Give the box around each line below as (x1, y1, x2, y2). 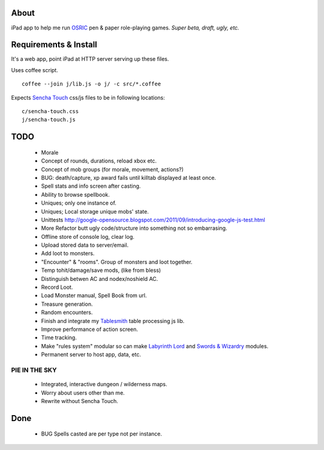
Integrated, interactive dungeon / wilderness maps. (41, 381, 167, 388)
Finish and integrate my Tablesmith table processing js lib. (41, 317, 185, 324)
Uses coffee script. (11, 66, 58, 73)
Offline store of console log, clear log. (41, 233, 134, 240)
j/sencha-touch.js (22, 116, 76, 123)
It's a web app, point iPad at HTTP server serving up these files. (11, 55, 169, 63)
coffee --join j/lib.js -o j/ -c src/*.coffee (22, 81, 161, 87)
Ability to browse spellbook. (41, 191, 110, 198)
